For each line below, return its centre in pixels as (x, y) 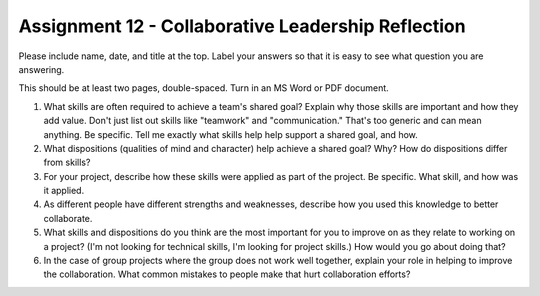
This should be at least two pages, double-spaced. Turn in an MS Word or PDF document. (203, 88)
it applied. (64, 191)
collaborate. (68, 218)
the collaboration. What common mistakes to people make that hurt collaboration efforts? (227, 274)
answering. (41, 69)
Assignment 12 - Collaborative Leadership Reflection (242, 26)
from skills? (67, 162)
